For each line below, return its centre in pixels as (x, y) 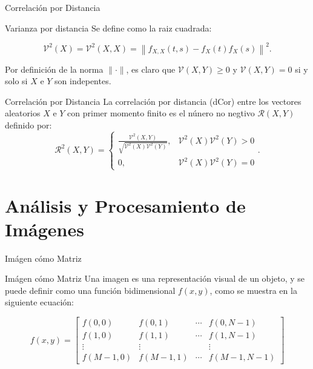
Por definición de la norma (54, 69)
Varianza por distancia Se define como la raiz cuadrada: (108, 28)
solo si (16, 81)
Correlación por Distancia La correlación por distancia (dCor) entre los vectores (153, 101)
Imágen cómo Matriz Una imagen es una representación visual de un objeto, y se (155, 278)
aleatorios (23, 113)
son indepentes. (83, 81)
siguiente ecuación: (40, 302)
